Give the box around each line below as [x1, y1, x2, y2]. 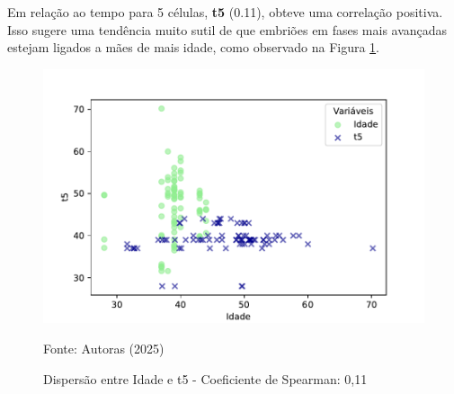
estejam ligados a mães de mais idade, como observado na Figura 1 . [7, 38, 380, 57]
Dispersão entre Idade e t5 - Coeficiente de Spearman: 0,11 [43, 369, 368, 388]
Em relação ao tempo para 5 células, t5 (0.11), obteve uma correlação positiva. [7, 3, 443, 21]
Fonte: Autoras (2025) [43, 339, 165, 358]
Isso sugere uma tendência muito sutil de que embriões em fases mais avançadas [7, 20, 448, 39]
